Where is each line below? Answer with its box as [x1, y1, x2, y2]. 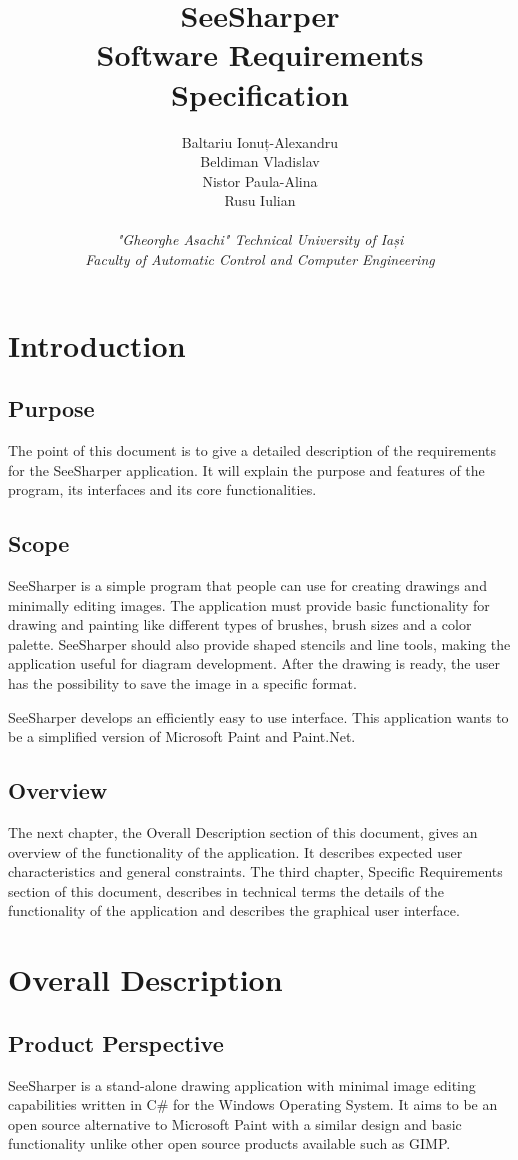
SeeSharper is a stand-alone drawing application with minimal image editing [8, 1074, 476, 1095]
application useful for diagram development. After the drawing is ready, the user [8, 653, 501, 674]
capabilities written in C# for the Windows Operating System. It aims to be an [8, 1094, 498, 1115]
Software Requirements [96, 34, 424, 75]
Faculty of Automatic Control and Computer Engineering [85, 249, 435, 270]
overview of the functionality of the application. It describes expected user [8, 841, 463, 862]
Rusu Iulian [224, 190, 296, 211]
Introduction [8, 324, 186, 365]
